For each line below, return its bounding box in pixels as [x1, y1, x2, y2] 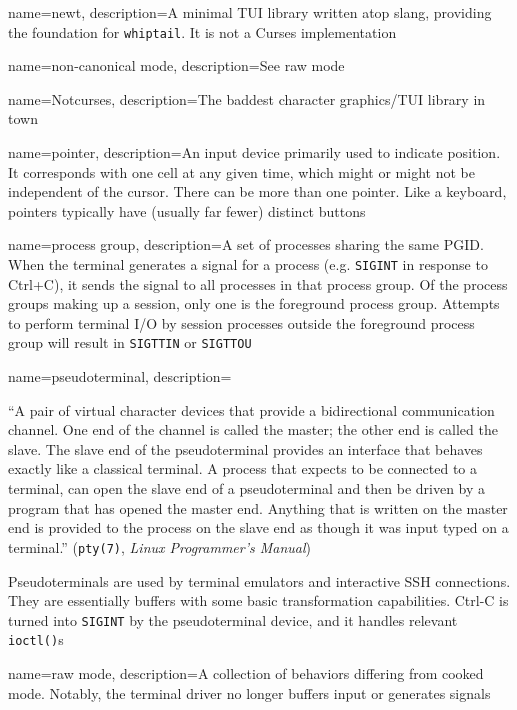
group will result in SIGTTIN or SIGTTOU [8, 332, 252, 353]
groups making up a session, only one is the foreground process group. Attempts [8, 293, 500, 314]
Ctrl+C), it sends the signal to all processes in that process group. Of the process [8, 273, 508, 294]
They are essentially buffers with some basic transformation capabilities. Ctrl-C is [8, 590, 509, 611]
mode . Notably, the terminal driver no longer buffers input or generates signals [8, 682, 491, 703]
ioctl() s [8, 629, 64, 650]
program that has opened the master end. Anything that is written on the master [8, 497, 508, 518]
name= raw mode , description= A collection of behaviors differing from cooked [8, 663, 484, 683]
